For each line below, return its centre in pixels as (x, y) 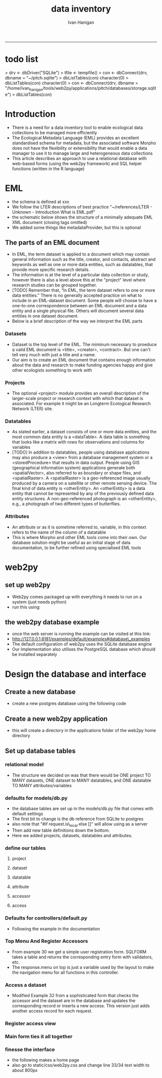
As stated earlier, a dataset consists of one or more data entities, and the (84, 432)
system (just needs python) (39, 602)
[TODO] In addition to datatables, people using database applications (81, 452)
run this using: (26, 607)
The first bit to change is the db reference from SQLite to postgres (78, 819)
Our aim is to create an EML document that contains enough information (84, 360)
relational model (24, 764)
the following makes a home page (46, 1060)
